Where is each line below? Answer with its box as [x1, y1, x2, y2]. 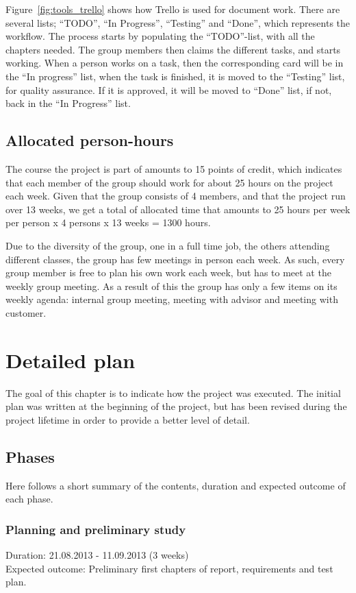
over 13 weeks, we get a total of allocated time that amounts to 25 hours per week [5, 202, 351, 216]
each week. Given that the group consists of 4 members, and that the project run [5, 189, 346, 203]
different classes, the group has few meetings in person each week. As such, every [5, 252, 345, 266]
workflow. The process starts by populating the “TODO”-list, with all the [5, 29, 315, 43]
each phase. [5, 492, 53, 506]
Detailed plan [5, 346, 136, 374]
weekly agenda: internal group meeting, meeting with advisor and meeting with [5, 292, 338, 306]
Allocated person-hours [5, 130, 174, 151]
